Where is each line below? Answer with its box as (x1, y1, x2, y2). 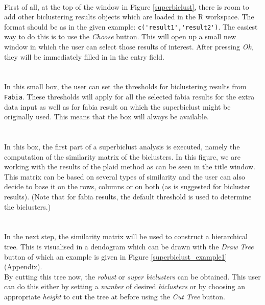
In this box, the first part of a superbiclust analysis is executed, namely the (4, 141, 240, 152)
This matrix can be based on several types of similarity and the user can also (4, 171, 245, 182)
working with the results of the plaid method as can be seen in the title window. (4, 161, 255, 172)
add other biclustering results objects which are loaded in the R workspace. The (4, 11, 254, 22)
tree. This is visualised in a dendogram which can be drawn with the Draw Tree (4, 241, 254, 251)
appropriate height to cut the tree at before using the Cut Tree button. (4, 291, 225, 301)
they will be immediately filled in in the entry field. (4, 51, 164, 62)
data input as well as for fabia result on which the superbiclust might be (4, 101, 231, 112)
